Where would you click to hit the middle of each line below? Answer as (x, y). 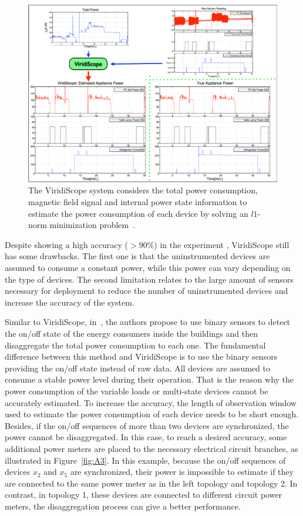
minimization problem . (92, 225)
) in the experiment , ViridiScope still (222, 244)
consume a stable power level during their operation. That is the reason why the (149, 379)
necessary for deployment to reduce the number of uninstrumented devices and (147, 291)
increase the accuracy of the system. (70, 302)
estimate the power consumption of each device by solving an (138, 213)
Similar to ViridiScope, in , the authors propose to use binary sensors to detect (148, 322)
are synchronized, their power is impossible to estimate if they (182, 472)
